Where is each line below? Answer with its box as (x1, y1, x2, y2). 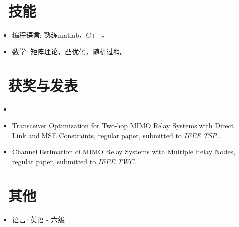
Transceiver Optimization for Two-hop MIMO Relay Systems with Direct (12, 120, 234, 131)
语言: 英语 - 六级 (12, 214, 65, 224)
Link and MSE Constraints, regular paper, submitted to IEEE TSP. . (12, 130, 221, 140)
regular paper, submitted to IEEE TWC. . (12, 156, 138, 166)
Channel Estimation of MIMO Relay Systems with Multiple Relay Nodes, (12, 147, 236, 157)
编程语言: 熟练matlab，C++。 (12, 30, 109, 40)
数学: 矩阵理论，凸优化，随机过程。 (12, 46, 127, 56)
